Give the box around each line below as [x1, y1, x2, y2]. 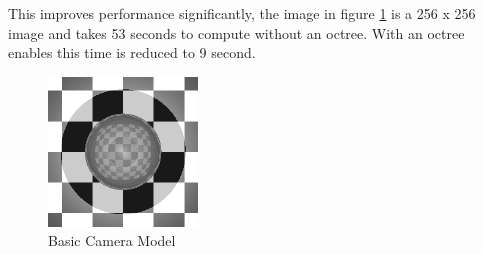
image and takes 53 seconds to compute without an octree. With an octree [8, 22, 465, 43]
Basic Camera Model [48, 230, 176, 251]
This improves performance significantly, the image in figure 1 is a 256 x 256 [8, 3, 476, 23]
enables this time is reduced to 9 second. [8, 42, 256, 63]
